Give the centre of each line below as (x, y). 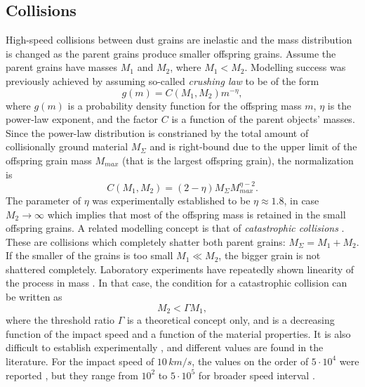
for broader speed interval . (257, 375)
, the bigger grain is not (270, 255)
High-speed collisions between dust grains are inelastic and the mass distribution (179, 40)
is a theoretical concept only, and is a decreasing (231, 320)
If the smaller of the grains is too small (89, 255)
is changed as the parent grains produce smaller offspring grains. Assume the (171, 53)
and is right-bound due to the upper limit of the (253, 146)
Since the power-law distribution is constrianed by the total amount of (157, 132)
